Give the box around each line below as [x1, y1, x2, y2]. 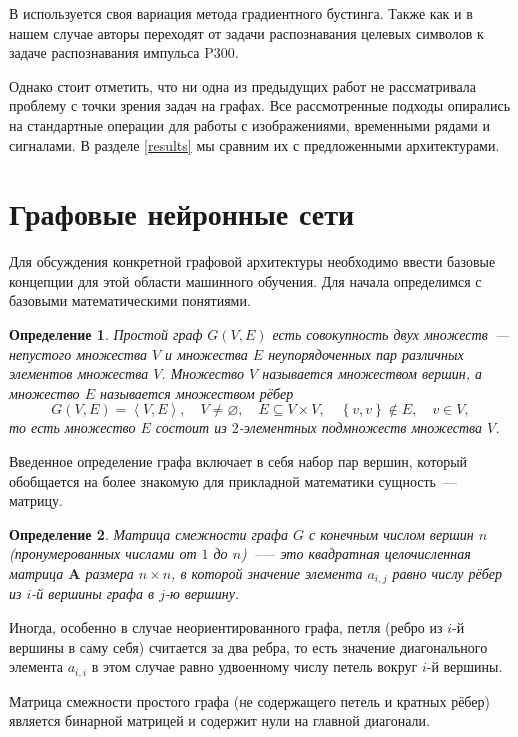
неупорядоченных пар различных [268, 343, 464, 364]
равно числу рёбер [392, 563, 503, 583]
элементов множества [9, 363, 149, 384]
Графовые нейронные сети [9, 193, 355, 234]
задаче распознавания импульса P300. [9, 42, 239, 63]
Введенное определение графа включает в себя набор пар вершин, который [9, 451, 468, 472]
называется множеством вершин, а [262, 363, 483, 384]
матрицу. [9, 490, 63, 511]
